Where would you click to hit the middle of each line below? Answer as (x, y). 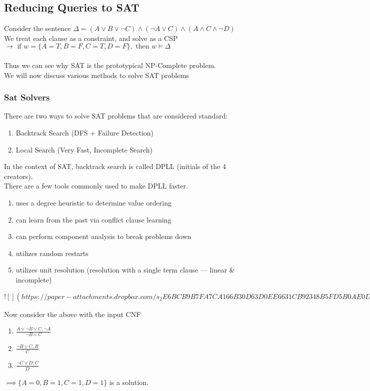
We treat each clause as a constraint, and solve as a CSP (91, 38)
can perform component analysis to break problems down (103, 236)
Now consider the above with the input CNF (72, 314)
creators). (18, 176)
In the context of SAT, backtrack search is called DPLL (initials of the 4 (115, 166)
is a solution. (129, 382)
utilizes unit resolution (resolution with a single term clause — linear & (125, 270)
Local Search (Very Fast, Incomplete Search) (84, 149)
